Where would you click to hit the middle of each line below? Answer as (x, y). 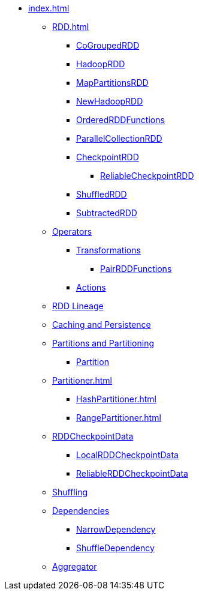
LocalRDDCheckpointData (127, 455)
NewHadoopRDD (110, 101)
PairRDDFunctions (136, 269)
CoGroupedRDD (108, 45)
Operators (72, 231)
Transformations (108, 250)
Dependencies (81, 511)
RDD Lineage (78, 306)
